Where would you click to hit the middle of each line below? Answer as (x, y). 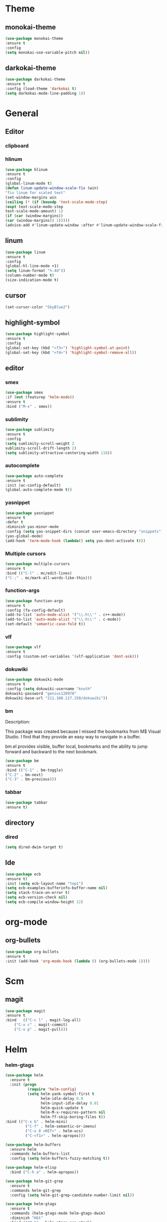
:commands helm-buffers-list (40, 1154)
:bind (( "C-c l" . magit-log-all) (43, 1020)
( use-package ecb (23, 874)
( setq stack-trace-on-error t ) (38, 893)
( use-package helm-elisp (31, 1168)
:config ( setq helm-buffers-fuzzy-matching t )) (60, 1159)
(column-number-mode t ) (30, 275)
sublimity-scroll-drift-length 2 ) (41, 448)
